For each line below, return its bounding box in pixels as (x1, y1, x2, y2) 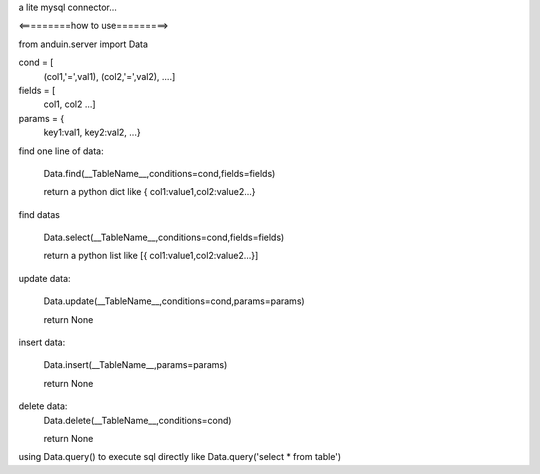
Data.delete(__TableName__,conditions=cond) (43, 414, 232, 426)
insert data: (18, 336, 66, 349)
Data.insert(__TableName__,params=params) (43, 359, 228, 371)
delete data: (18, 400, 68, 412)
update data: (18, 272, 71, 284)
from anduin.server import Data (18, 38, 149, 50)
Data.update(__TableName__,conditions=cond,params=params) (43, 295, 305, 307)
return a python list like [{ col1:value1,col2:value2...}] (43, 250, 259, 262)
